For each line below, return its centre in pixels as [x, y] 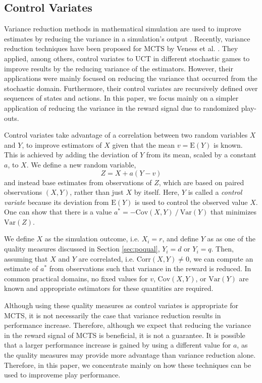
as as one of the [231, 239]
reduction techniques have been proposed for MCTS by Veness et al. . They [121, 48]
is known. [228, 144]
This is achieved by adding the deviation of [71, 155]
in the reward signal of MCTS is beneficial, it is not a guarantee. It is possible [125, 335]
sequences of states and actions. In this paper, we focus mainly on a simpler [121, 98]
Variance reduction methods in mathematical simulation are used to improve [123, 29]
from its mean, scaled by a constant [201, 155]
